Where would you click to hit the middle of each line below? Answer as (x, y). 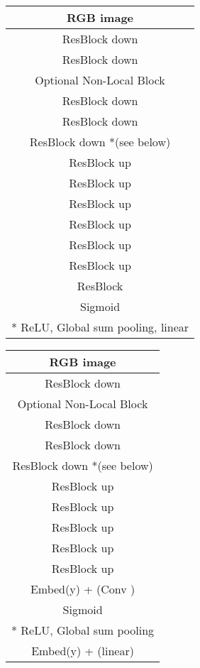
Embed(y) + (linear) (83, 651)
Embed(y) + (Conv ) (83, 589)
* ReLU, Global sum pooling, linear (100, 327)
